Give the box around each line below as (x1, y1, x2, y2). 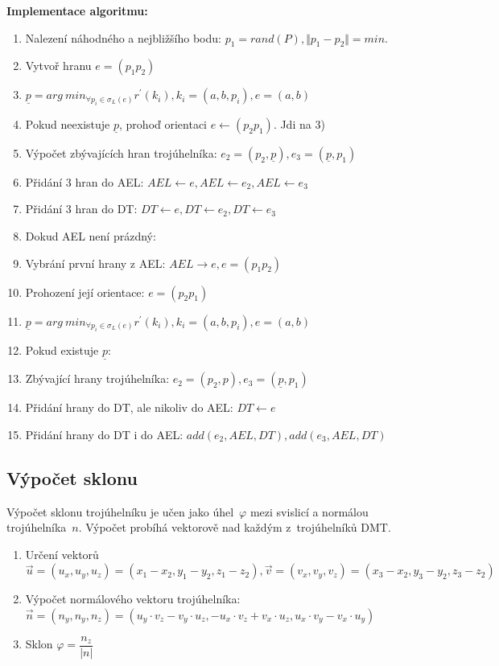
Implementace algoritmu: (6, 2, 148, 18)
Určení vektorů (25, 545, 99, 562)
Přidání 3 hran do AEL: (25, 173, 144, 190)
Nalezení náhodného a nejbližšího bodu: (25, 29, 221, 46)
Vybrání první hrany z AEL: (25, 254, 166, 271)
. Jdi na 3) (273, 115, 325, 132)
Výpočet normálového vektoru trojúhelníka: (25, 590, 241, 607)
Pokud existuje (25, 341, 99, 358)
